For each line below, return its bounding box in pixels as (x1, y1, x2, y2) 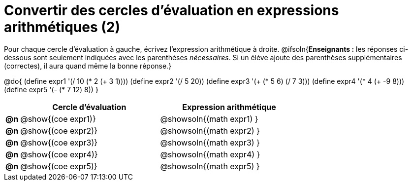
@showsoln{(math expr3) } (160, 137, 260, 148)
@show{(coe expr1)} (20, 113, 96, 124)
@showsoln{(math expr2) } (160, 125, 260, 136)
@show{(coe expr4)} (20, 149, 98, 159)
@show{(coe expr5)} (20, 161, 97, 171)
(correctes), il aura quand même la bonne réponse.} (4, 61, 172, 70)
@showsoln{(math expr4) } (160, 149, 260, 159)
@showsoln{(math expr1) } (160, 113, 258, 124)
